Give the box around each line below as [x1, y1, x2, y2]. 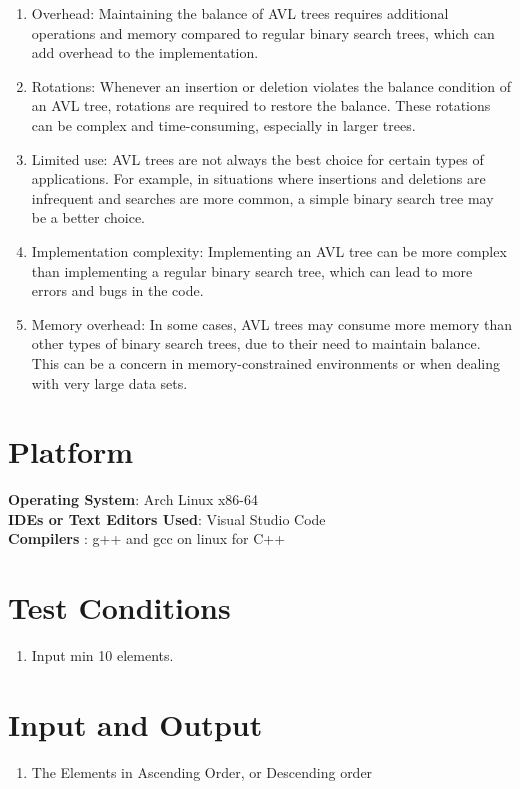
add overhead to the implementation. [31, 42, 259, 63]
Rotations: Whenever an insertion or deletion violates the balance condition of [31, 75, 512, 96]
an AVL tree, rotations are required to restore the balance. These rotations [31, 95, 491, 116]
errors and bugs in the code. [31, 280, 204, 301]
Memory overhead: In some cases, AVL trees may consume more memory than [31, 313, 512, 334]
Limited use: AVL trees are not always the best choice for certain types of [31, 148, 484, 169]
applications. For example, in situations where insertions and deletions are [31, 168, 486, 189]
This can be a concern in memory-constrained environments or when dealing [31, 352, 501, 373]
